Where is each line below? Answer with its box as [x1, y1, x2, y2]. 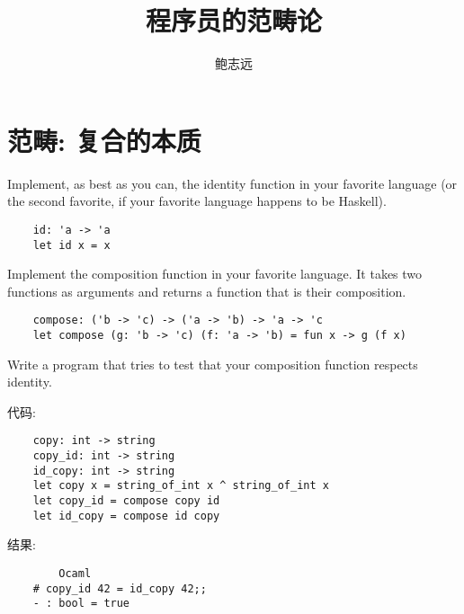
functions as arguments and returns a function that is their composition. [7, 281, 406, 300]
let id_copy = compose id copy [32, 509, 220, 522]
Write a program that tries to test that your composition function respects [7, 354, 418, 373]
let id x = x [32, 238, 111, 252]
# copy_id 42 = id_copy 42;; [32, 582, 207, 595]
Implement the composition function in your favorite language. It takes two [7, 264, 423, 283]
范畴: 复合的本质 [7, 121, 201, 158]
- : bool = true [32, 597, 130, 610]
